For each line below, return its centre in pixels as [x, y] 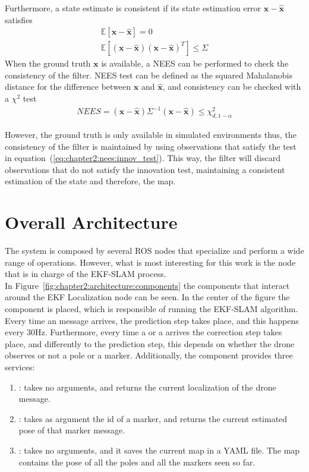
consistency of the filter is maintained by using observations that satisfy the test [151, 146]
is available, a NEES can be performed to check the [195, 63]
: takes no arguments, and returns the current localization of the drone [147, 387]
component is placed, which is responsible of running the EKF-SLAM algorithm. [152, 309]
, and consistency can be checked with [232, 86]
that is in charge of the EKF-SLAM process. [86, 274]
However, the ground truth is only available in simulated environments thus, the [151, 134]
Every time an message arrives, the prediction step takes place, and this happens [152, 320]
